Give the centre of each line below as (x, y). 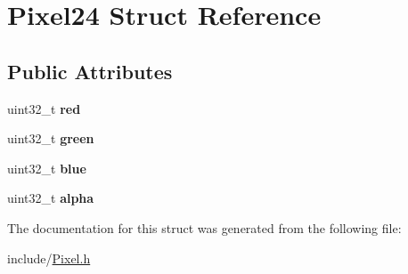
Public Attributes (90, 71)
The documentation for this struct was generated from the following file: (204, 227)
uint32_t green (51, 138)
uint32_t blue (47, 168)
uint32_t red (44, 108)
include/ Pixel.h (49, 258)
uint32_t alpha (51, 198)
